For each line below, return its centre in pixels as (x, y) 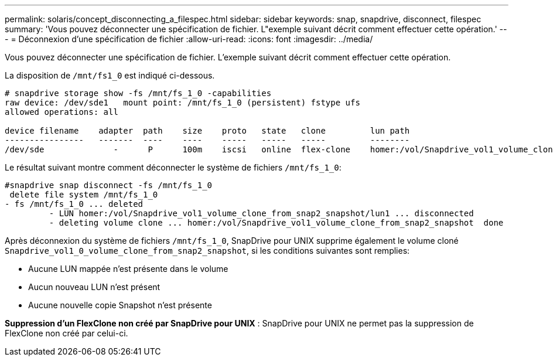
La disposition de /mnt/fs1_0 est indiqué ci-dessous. (110, 75)
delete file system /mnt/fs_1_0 (84, 195)
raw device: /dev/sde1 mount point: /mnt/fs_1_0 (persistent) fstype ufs (182, 103)
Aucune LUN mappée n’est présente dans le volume (128, 269)
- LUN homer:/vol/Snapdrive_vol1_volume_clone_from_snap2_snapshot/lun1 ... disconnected (261, 213)
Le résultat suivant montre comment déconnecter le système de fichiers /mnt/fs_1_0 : (173, 167)
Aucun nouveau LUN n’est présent (94, 287)
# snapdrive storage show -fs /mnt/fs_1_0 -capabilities (138, 93)
